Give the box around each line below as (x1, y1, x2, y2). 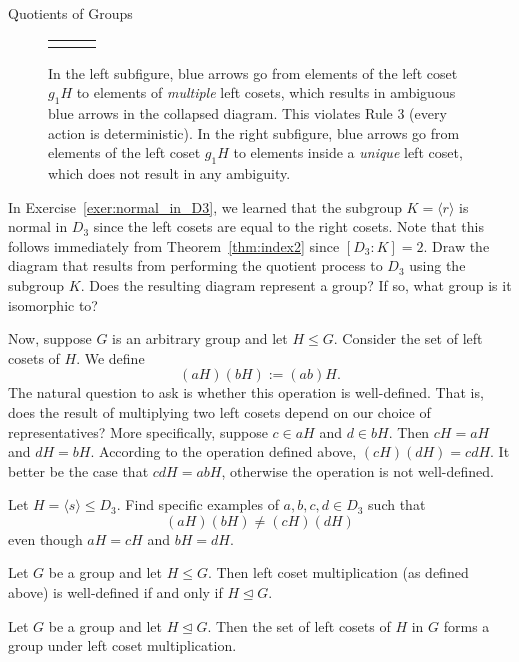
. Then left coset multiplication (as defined (207, 562, 469, 583)
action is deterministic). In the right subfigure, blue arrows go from (48, 122, 460, 143)
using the (409, 255, 466, 276)
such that (368, 494, 426, 515)
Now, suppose (8, 328, 92, 349)
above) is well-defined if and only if (8, 582, 223, 603)
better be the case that (8, 460, 149, 481)
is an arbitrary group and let (112, 328, 288, 349)
